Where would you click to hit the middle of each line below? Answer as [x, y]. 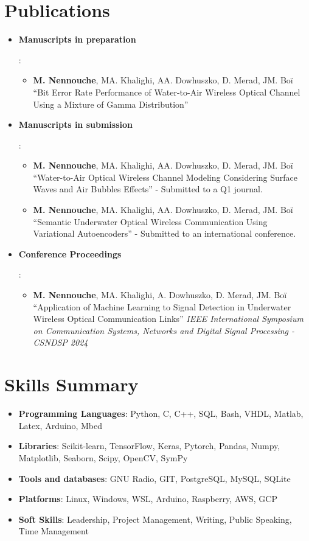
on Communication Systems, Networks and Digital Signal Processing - [164, 330]
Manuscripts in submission [75, 124]
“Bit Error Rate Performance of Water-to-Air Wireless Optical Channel [167, 92]
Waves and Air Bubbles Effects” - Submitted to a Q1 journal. [148, 189]
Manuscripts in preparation [77, 39]
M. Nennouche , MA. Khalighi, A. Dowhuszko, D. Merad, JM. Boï [160, 295]
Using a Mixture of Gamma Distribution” [111, 104]
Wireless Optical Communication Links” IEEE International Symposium [168, 319]
